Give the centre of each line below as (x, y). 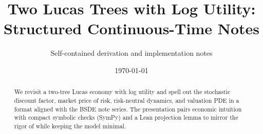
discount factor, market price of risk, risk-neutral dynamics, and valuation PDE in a (127, 100)
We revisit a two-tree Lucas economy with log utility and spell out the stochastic (122, 92)
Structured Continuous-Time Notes (131, 28)
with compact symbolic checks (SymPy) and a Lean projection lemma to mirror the (126, 117)
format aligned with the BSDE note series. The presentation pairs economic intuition (128, 109)
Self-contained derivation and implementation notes (131, 53)
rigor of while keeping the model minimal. (70, 126)
